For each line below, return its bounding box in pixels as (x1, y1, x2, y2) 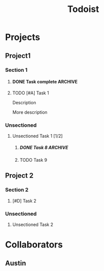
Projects (5, 31, 41, 43)
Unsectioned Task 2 (12, 221, 53, 228)
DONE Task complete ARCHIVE (12, 79, 78, 85)
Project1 (5, 51, 31, 60)
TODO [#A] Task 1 (12, 90, 50, 96)
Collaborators (5, 239, 63, 251)
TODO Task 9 (19, 157, 48, 163)
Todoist (67, 3, 100, 15)
